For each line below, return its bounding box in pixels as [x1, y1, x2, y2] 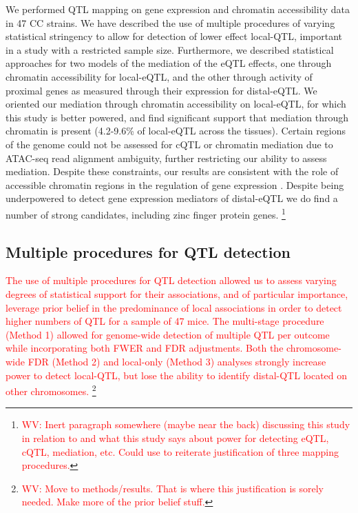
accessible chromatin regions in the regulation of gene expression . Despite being [6, 177, 344, 192]
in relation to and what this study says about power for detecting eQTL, [21, 430, 329, 445]
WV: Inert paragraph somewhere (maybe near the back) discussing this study [21, 417, 350, 432]
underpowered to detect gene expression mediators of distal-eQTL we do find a [6, 191, 338, 205]
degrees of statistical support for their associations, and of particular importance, [6, 286, 348, 301]
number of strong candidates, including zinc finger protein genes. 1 [6, 205, 286, 221]
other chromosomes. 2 [6, 382, 96, 398]
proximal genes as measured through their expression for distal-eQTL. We [6, 83, 317, 97]
